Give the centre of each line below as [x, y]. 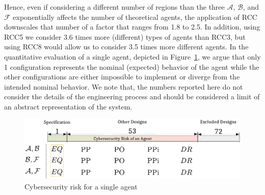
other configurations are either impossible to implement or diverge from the [122, 77]
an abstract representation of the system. [68, 106]
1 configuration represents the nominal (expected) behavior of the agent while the [132, 66]
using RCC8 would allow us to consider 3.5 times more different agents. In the [126, 47]
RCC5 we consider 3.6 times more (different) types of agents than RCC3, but [125, 36]
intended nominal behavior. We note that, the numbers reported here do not [124, 86]
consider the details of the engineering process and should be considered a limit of [132, 96]
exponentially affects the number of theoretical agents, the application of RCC [135, 17]
